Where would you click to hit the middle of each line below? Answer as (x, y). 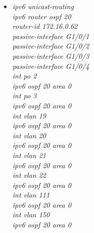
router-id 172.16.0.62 (45, 26)
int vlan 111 (31, 195)
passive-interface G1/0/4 (51, 66)
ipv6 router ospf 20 (42, 16)
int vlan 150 (31, 215)
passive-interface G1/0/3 (51, 55)
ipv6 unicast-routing (43, 6)
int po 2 (25, 76)
